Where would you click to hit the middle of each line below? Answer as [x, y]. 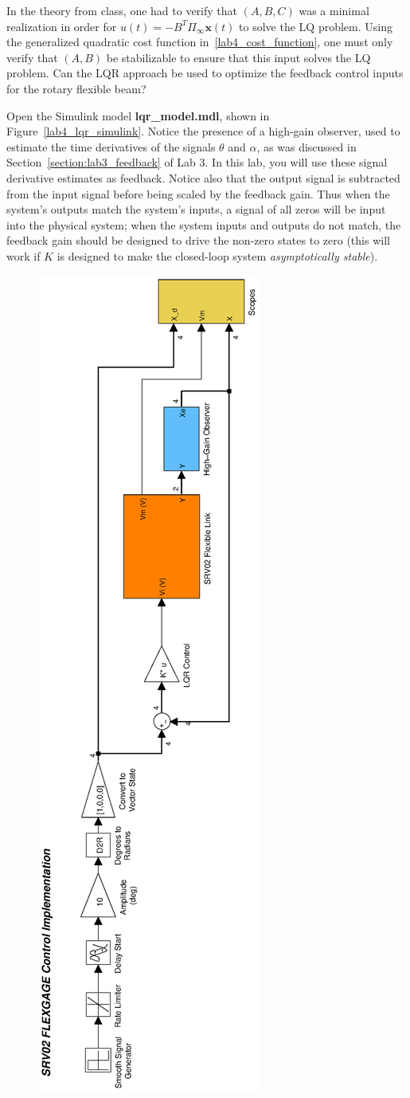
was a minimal [334, 10]
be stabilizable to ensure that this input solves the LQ [238, 57]
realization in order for [62, 26]
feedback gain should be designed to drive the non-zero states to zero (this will [198, 240]
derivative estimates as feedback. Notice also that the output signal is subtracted [203, 177]
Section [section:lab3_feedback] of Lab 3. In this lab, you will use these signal [197, 162]
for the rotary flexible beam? [76, 88]
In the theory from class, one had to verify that [122, 10]
